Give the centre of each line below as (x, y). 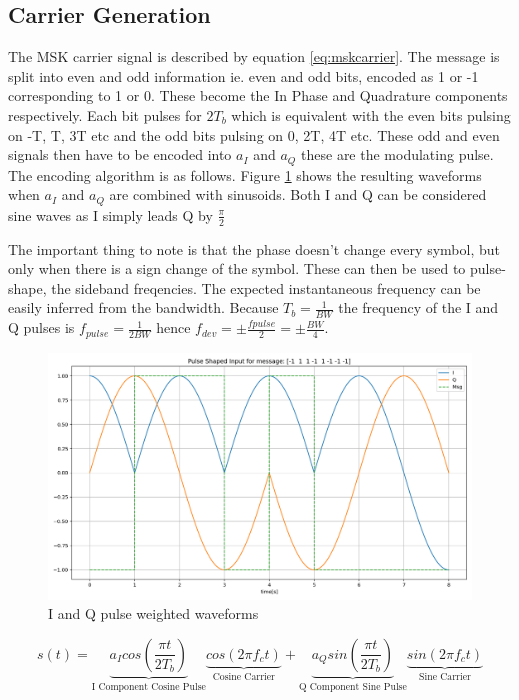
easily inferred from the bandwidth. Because (143, 307)
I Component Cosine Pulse (148, 686)
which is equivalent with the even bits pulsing (371, 114)
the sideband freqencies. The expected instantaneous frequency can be (266, 287)
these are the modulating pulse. (397, 154)
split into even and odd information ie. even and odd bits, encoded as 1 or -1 (243, 75)
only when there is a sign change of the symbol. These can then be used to (237, 268)
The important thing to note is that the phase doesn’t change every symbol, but (254, 248)
